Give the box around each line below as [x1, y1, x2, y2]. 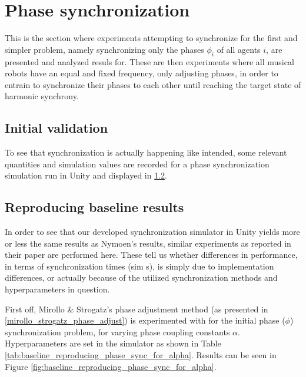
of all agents [217, 43, 261, 55]
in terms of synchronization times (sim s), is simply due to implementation [5, 260, 274, 272]
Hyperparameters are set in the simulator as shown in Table [5, 337, 221, 349]
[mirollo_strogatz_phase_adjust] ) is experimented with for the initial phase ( [5, 314, 285, 326]
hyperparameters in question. [5, 283, 110, 295]
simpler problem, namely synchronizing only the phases [5, 43, 204, 55]
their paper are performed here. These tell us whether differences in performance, [5, 248, 298, 261]
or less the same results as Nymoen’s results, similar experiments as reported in [5, 237, 291, 249]
